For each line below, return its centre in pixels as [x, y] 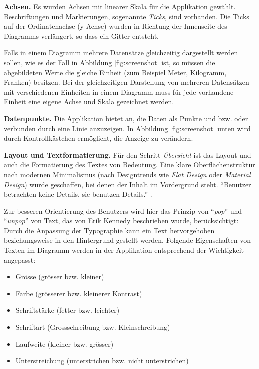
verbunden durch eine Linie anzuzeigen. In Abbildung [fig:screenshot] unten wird [127, 128]
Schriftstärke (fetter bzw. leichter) [68, 310]
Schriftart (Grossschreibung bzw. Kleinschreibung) [93, 327]
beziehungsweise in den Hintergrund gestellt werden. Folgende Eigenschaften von [127, 240]
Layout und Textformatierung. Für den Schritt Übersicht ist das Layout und [128, 155]
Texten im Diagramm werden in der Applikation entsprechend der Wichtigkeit [124, 250]
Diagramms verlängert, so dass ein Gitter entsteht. [81, 36]
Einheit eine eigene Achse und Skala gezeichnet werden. [89, 102]
